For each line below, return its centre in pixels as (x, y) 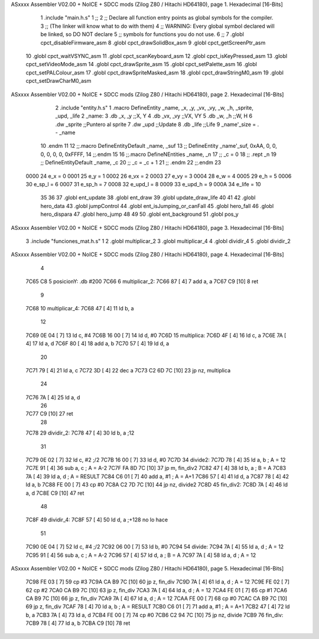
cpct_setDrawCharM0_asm (58, 81)
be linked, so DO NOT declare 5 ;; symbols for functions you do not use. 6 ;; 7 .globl (142, 34)
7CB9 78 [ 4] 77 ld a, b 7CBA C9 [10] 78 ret (78, 623)
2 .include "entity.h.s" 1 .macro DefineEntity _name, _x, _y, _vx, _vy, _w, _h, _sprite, (154, 108)
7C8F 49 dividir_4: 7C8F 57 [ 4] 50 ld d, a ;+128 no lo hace (97, 520)
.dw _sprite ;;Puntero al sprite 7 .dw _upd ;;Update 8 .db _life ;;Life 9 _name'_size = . (157, 124)
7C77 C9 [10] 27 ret (49, 414)
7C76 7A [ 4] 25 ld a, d (53, 397)
